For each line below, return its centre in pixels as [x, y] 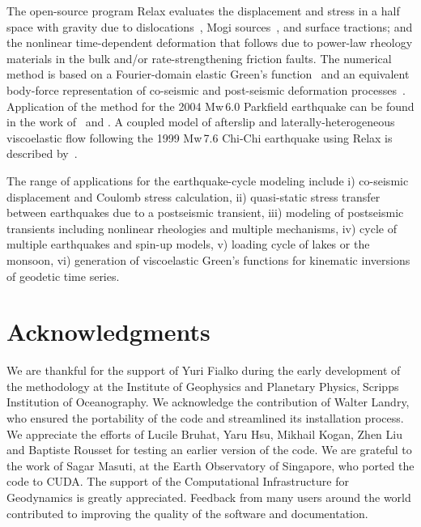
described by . [42, 153]
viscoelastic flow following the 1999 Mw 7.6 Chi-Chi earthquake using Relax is [200, 137]
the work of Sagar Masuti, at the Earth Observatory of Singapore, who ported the [210, 465]
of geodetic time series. [63, 276]
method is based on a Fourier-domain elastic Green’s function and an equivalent [208, 74]
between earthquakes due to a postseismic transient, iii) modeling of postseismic [205, 212]
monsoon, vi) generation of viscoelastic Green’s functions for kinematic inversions [208, 259]
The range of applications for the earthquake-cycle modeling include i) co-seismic [208, 180]
